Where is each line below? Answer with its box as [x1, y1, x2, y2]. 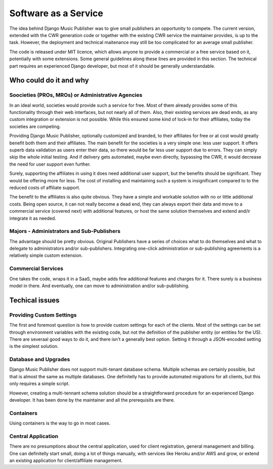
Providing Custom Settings [9, 311, 77, 319]
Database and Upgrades [9, 356, 70, 363]
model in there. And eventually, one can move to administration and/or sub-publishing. [9, 283, 190, 289]
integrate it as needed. [9, 215, 57, 221]
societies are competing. [9, 123, 61, 129]
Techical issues [9, 296, 60, 304]
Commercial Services [9, 265, 64, 272]
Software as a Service [9, 8, 104, 19]
